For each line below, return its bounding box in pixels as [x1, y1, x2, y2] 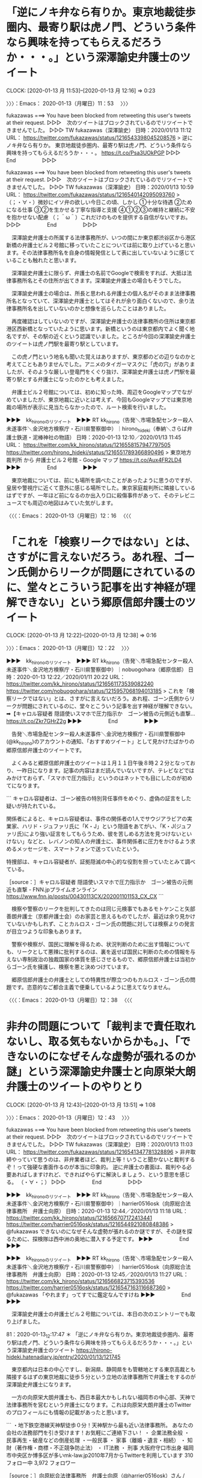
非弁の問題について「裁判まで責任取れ [6, 1020, 196, 1034]
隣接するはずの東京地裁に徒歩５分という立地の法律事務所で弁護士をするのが [6, 1373, 196, 1381]
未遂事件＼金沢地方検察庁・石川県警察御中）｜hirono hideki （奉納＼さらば [6, 425, 188, 434]
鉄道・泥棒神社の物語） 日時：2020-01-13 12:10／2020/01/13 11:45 [16, 434, 182, 441]
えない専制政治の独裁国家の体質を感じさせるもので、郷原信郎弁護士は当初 [6, 956, 191, 963]
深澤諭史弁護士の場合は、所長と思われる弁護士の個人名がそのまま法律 [11, 289, 185, 297]
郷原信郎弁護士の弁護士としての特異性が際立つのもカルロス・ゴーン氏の [11, 976, 191, 984]
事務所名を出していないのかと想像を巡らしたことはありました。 [11, 305, 170, 312]
